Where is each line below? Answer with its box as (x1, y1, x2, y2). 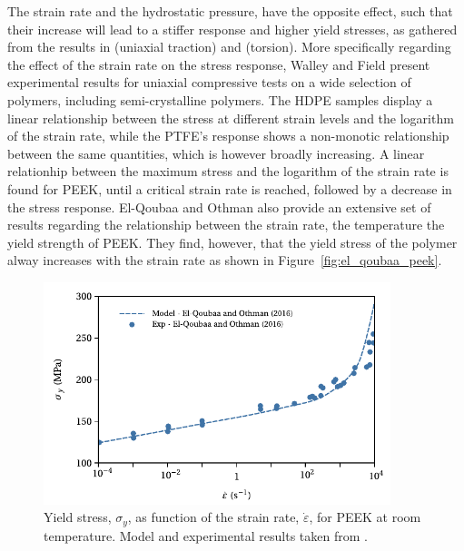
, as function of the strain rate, (127, 507, 300, 526)
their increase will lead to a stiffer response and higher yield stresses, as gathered (7, 19, 458, 38)
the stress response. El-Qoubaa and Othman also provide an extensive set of (7, 197, 431, 216)
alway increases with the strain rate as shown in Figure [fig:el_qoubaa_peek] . (7, 251, 442, 270)
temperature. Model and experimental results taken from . (44, 526, 368, 545)
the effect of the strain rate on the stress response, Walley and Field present (7, 54, 430, 74)
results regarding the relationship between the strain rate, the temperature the (7, 215, 445, 234)
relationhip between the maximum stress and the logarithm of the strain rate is (7, 162, 449, 181)
